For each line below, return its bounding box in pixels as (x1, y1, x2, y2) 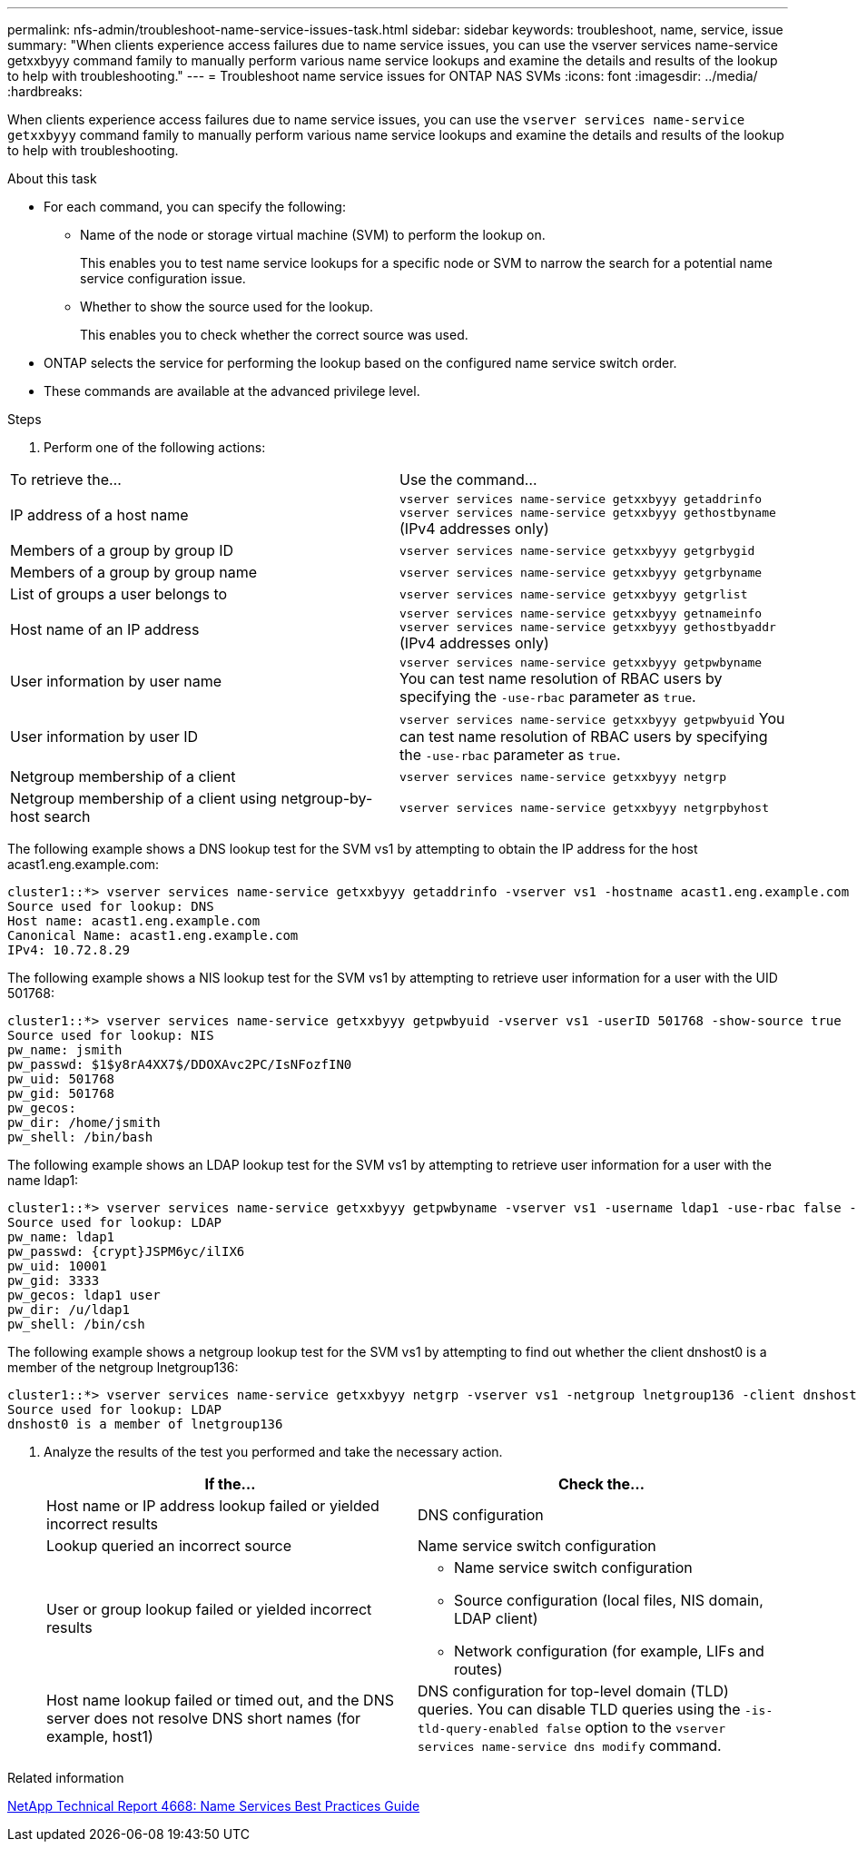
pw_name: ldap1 (7, 1230, 115, 1244)
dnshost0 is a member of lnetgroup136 (7, 1417, 283, 1431)
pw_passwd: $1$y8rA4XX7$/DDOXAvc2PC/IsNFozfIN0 (7, 1057, 352, 1072)
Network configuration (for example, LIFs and (454, 1642, 764, 1660)
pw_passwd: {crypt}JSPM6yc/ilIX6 (7, 1244, 245, 1259)
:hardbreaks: (7, 84, 83, 99)
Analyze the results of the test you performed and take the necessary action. (44, 1444, 503, 1459)
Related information (7, 1770, 124, 1785)
